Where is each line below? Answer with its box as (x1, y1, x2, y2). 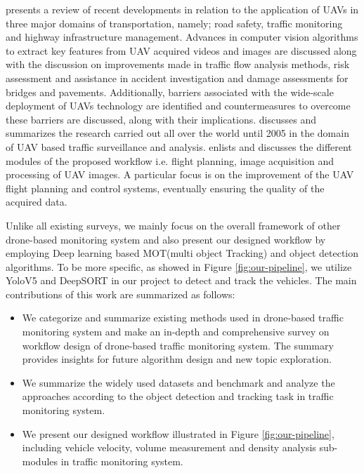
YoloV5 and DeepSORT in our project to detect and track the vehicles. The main (6, 273, 357, 288)
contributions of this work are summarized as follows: (6, 286, 235, 301)
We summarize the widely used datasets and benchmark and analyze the (22, 375, 335, 389)
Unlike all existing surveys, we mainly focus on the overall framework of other (6, 218, 341, 232)
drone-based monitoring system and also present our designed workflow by (6, 232, 326, 246)
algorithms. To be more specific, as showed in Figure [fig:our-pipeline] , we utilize (6, 259, 352, 274)
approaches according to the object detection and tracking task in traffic (22, 389, 334, 404)
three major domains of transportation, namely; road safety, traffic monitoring (6, 15, 343, 30)
